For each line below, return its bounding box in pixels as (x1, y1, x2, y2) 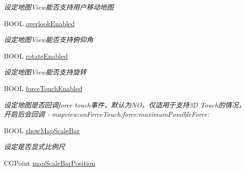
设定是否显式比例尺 (4, 141, 65, 152)
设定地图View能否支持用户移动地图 (4, 2, 114, 12)
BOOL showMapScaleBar (4, 125, 80, 135)
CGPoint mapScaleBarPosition (4, 157, 96, 168)
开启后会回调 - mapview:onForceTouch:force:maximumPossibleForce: (4, 109, 210, 119)
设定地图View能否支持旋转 (4, 67, 86, 77)
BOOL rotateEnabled (4, 50, 68, 61)
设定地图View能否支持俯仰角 (4, 34, 93, 45)
